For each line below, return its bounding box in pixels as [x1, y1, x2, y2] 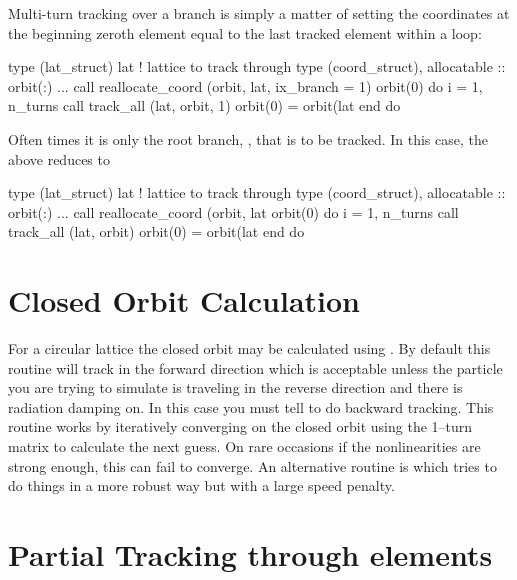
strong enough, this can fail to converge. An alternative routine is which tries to [8, 455, 497, 476]
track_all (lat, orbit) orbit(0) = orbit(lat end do [8, 221, 305, 242]
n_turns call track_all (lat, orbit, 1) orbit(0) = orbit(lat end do [8, 95, 401, 116]
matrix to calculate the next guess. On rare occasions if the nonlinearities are [8, 436, 481, 457]
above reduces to [8, 148, 110, 169]
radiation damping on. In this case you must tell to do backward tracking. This [8, 396, 494, 417]
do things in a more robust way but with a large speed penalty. [8, 475, 395, 496]
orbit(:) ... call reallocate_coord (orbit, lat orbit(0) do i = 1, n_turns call [8, 201, 459, 222]
